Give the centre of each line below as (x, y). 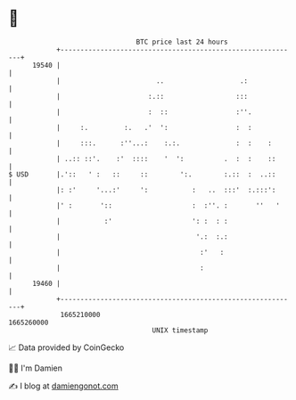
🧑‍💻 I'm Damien (36, 368)
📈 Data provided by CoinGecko (66, 347)
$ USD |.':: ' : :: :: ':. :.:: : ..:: (142, 174)
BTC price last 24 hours (182, 42)
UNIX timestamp (180, 330)
